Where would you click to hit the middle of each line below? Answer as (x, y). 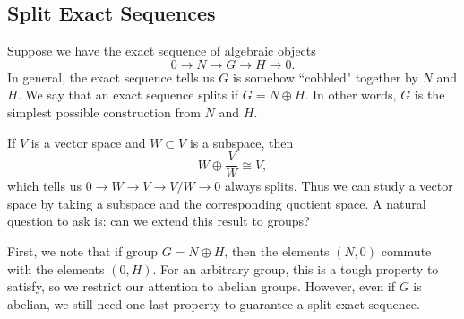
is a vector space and (88, 142)
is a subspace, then (241, 142)
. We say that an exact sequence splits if (128, 95)
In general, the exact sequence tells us (111, 77)
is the (430, 95)
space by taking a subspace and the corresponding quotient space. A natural (217, 203)
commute (406, 251)
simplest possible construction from (104, 112)
